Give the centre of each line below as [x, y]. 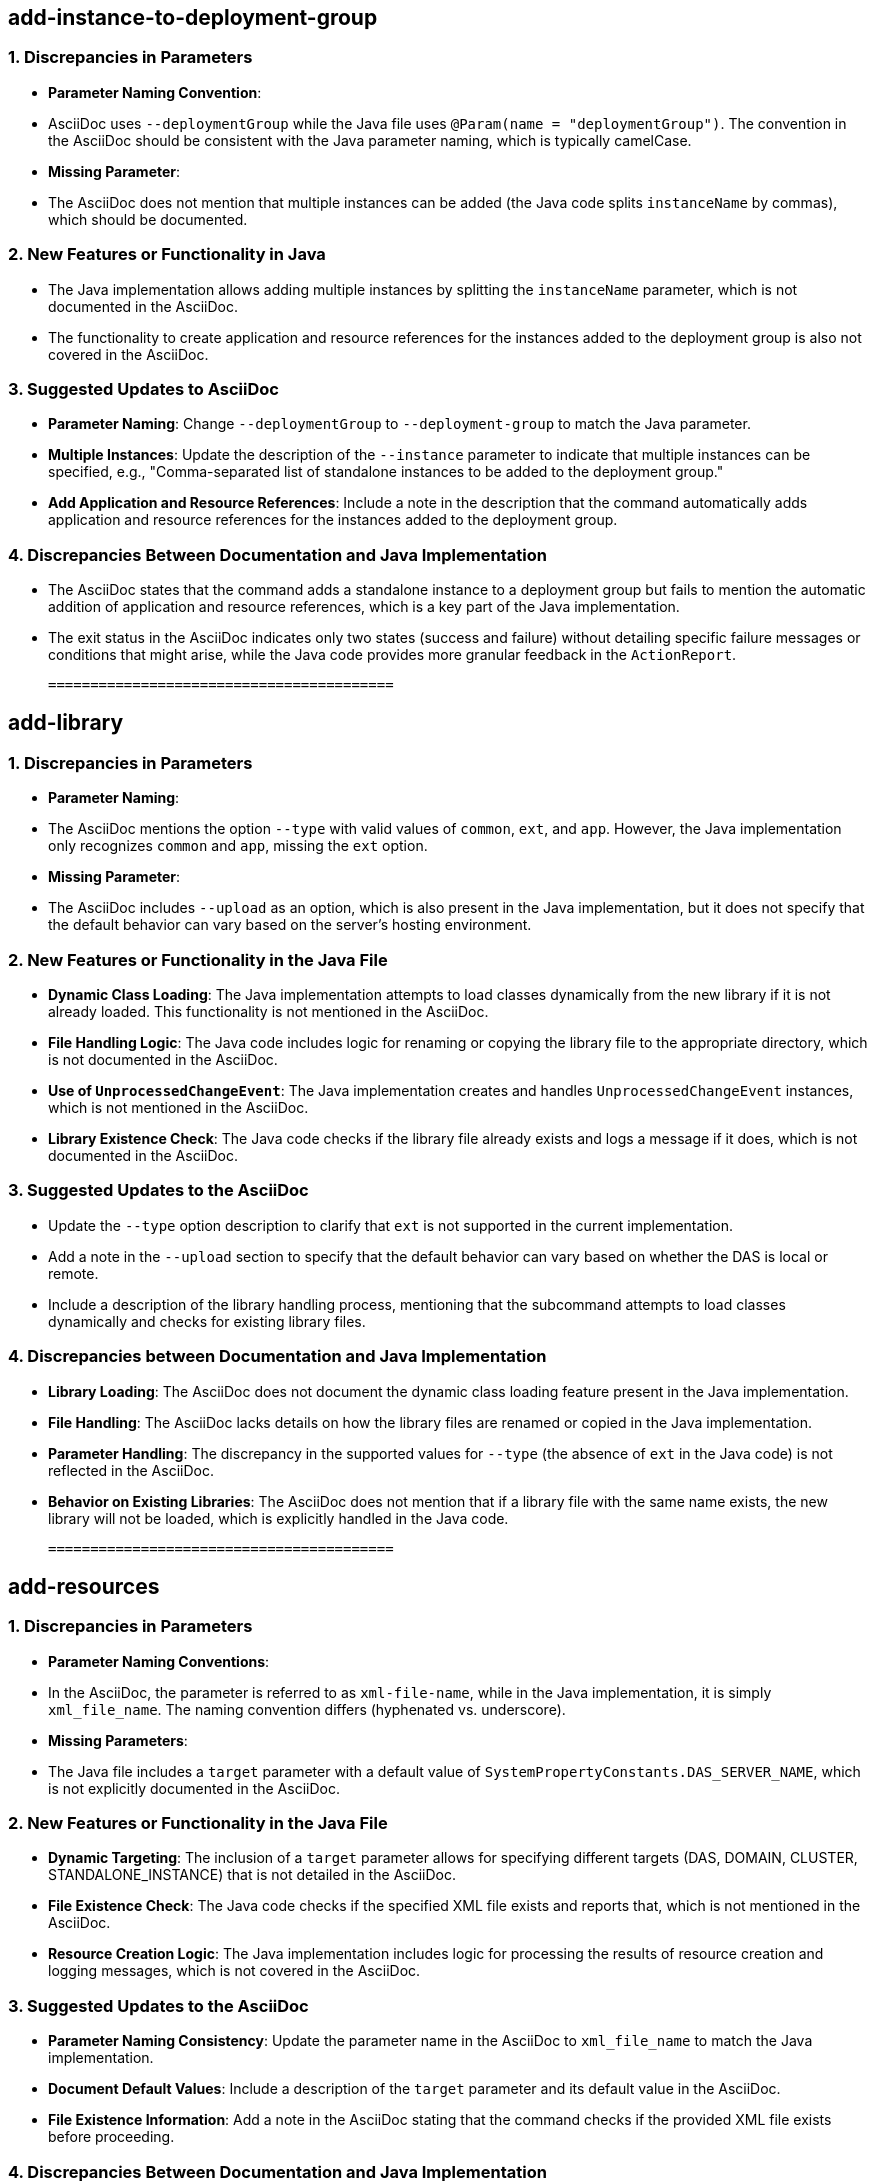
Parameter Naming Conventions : [159, 1661]
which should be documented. [148, 219]
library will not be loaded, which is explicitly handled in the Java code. [278, 1518]
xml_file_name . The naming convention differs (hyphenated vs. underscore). [307, 1709]
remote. [73, 1273]
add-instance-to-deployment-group [193, 17]
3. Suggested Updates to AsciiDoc [143, 388]
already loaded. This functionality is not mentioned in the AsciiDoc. [268, 1012]
